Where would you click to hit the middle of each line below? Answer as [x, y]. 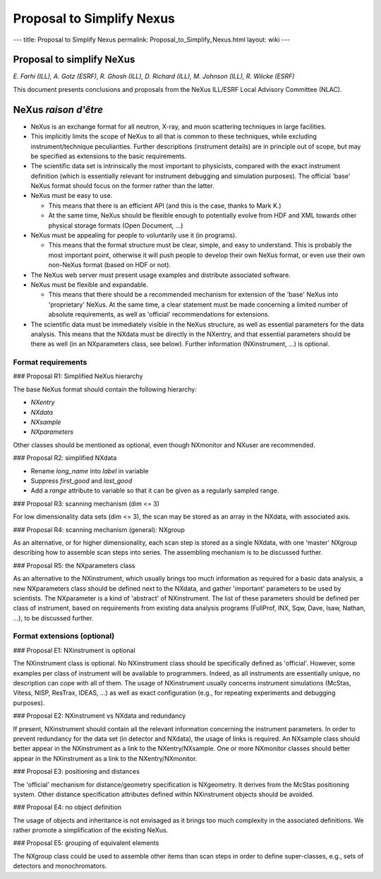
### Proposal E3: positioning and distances [77, 772]
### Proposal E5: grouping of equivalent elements [86, 843]
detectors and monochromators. [60, 866]
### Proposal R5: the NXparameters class [74, 565]
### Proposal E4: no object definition [67, 807]
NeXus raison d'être [58, 110]
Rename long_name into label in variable [90, 471]
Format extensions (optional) [64, 636]
